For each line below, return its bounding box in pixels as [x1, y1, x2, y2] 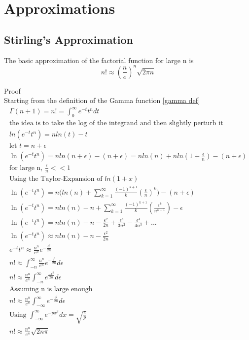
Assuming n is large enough [9, 285, 93, 293]
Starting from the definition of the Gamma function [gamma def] [4, 95, 200, 105]
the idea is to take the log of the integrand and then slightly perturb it [9, 120, 223, 127]
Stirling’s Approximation [4, 32, 133, 47]
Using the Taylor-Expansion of [9, 175, 103, 182]
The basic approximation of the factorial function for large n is [4, 55, 194, 65]
